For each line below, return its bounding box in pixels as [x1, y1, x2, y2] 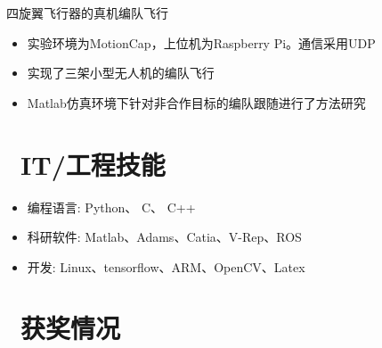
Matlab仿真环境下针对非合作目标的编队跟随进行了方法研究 [27, 93, 366, 112]
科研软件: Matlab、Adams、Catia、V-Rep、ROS [27, 228, 302, 246]
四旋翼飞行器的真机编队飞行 [6, 4, 168, 21]
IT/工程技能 [20, 145, 166, 182]
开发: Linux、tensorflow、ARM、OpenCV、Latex [27, 257, 305, 276]
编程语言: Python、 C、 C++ [27, 197, 196, 216]
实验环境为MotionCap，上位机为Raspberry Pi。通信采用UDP [27, 33, 376, 52]
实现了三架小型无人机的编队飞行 [27, 63, 215, 82]
